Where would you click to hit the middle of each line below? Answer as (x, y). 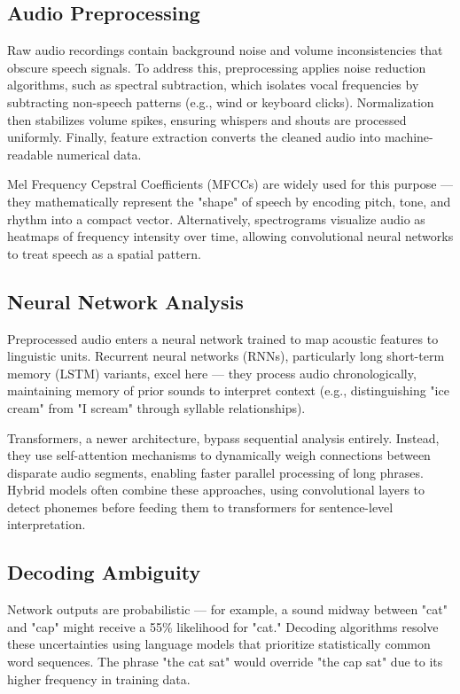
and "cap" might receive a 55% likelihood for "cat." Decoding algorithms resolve (223, 626)
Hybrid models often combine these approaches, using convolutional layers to (216, 490)
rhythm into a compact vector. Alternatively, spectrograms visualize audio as (216, 218)
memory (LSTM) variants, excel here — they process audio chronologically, (212, 373)
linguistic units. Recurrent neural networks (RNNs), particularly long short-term (226, 356)
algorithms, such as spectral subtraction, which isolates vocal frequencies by (213, 85)
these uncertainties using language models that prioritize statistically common (219, 644)
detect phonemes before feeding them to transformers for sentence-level (200, 507)
